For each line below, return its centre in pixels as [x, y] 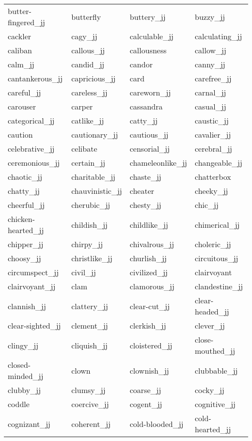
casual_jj [211, 106]
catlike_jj [88, 120]
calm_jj [21, 64]
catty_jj [144, 120]
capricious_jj [94, 78]
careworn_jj [150, 92]
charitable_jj [93, 177]
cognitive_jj [215, 404]
